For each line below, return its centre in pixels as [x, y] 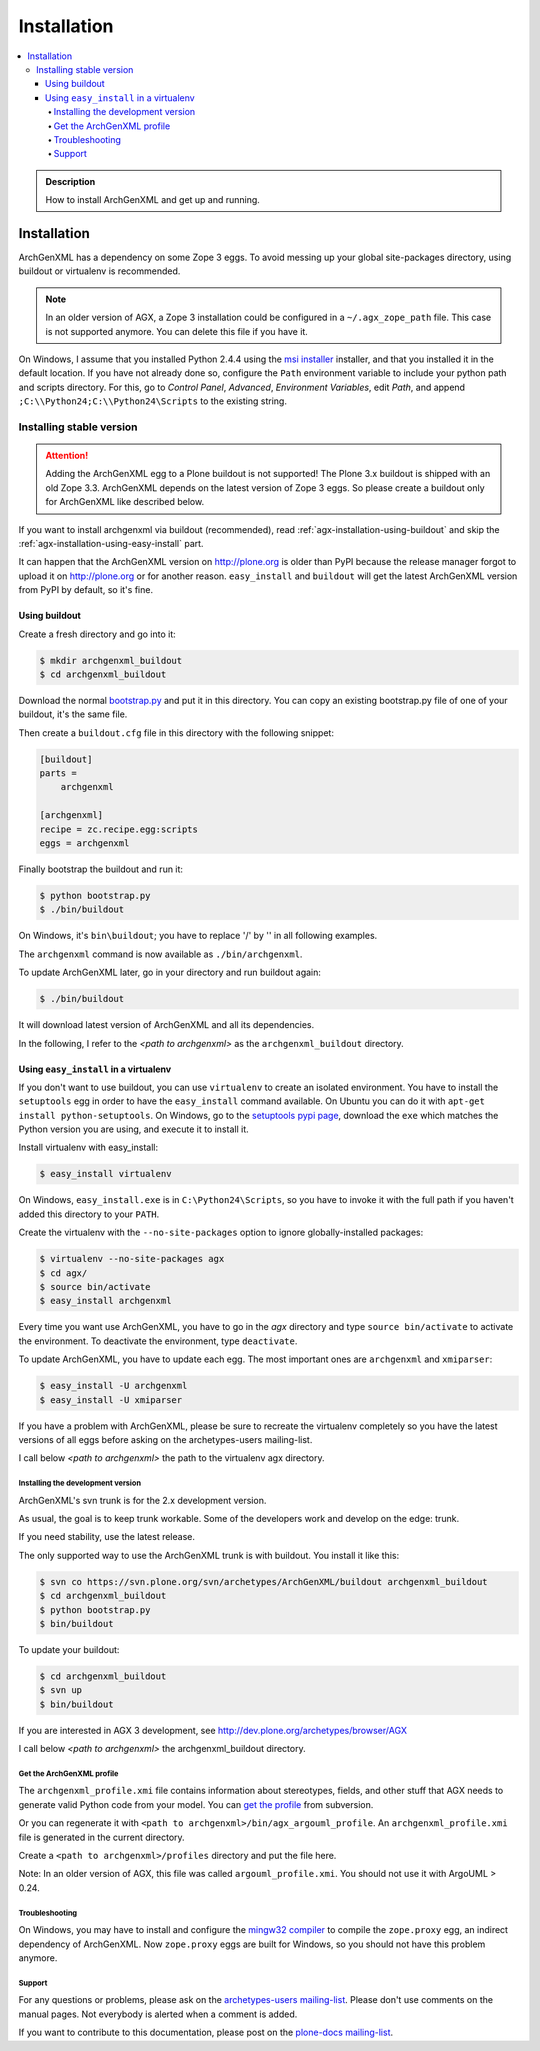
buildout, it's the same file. [73, 714]
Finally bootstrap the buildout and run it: [101, 869]
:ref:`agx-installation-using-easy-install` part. [111, 543]
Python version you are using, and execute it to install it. [133, 1129]
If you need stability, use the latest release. [106, 1537]
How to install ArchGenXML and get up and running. [152, 200]
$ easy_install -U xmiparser [111, 1399]
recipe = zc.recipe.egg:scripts [119, 829]
